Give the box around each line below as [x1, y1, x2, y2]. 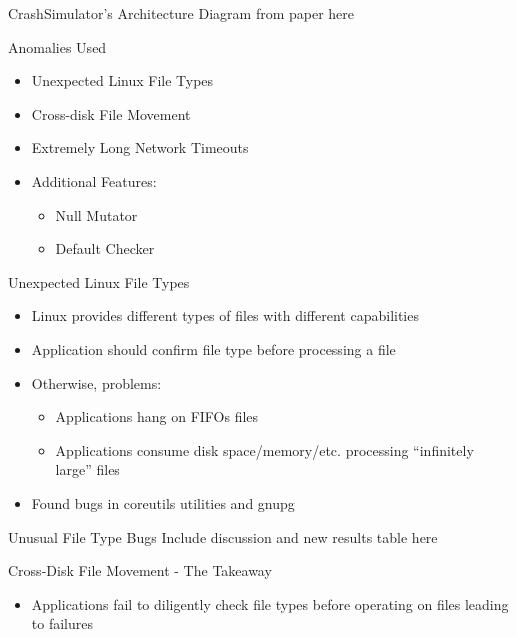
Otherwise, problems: [31, 372, 162, 393]
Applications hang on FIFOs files [55, 406, 259, 427]
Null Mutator [55, 204, 138, 225]
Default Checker [55, 238, 155, 259]
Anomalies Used [8, 36, 107, 57]
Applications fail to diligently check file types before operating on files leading [31, 593, 509, 614]
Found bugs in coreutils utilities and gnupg [31, 492, 295, 513]
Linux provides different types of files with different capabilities [31, 305, 419, 326]
